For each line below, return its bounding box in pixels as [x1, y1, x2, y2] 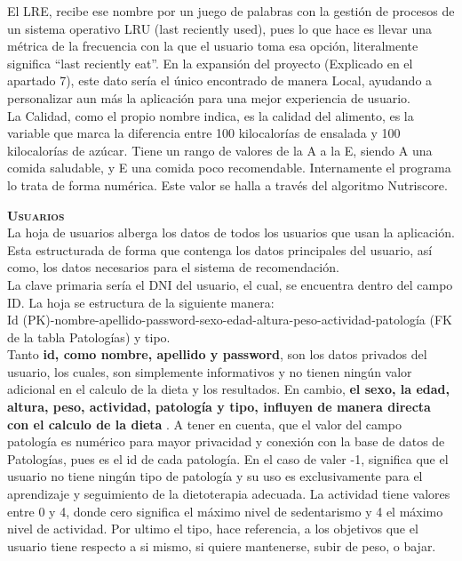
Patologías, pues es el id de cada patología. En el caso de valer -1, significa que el [7, 449, 449, 468]
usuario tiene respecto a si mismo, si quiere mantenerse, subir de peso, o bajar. [7, 536, 436, 555]
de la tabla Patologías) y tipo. [7, 327, 171, 346]
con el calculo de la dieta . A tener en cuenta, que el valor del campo [7, 414, 402, 433]
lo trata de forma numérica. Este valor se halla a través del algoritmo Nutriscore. [7, 175, 448, 194]
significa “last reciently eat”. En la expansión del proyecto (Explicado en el [7, 53, 413, 72]
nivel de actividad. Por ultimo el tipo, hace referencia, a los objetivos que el [7, 519, 418, 538]
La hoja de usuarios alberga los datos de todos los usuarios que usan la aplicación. [7, 223, 455, 242]
